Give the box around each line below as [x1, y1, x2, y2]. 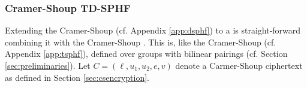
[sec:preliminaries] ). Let [5, 59, 91, 71]
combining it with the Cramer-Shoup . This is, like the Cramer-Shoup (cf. [5, 35, 276, 48]
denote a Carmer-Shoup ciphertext [175, 59, 303, 71]
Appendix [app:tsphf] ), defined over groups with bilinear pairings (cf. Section [5, 47, 288, 60]
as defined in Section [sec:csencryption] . [5, 71, 150, 83]
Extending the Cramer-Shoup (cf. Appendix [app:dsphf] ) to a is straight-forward [5, 24, 301, 37]
